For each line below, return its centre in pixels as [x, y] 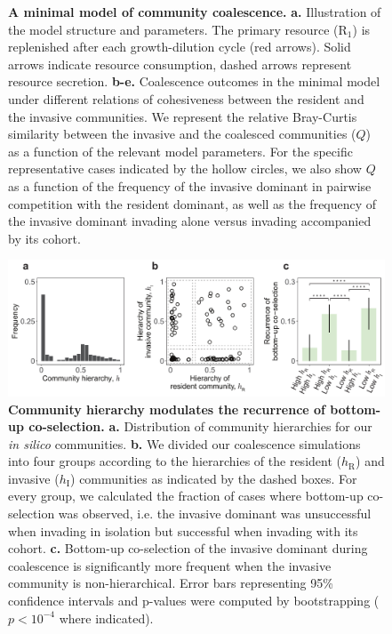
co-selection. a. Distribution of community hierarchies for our [200, 426]
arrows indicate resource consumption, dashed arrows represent [180, 64]
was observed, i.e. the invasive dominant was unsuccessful [215, 514]
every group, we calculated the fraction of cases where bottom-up [186, 496]
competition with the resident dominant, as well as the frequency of [192, 203]
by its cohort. [44, 238]
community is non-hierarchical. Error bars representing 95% [171, 583]
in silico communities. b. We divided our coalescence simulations [184, 443]
